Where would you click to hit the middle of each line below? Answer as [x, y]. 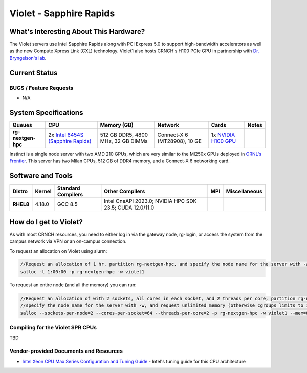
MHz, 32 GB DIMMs [124, 141]
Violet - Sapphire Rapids [62, 13]
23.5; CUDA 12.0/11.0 [129, 208]
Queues [23, 125]
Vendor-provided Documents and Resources [66, 351]
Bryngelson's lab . [28, 58]
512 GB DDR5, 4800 [124, 135]
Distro [20, 191]
